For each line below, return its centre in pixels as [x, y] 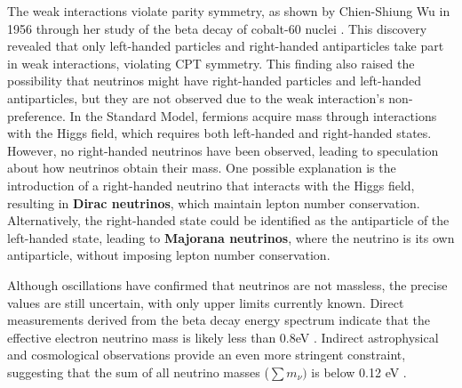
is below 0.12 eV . [359, 372]
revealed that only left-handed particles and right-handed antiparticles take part [226, 46]
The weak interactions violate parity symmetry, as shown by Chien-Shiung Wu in [229, 11]
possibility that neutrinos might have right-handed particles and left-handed [214, 81]
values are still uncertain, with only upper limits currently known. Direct [206, 302]
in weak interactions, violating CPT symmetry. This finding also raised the [211, 63]
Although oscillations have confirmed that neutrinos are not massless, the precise [227, 284]
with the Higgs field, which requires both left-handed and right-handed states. [219, 133]
